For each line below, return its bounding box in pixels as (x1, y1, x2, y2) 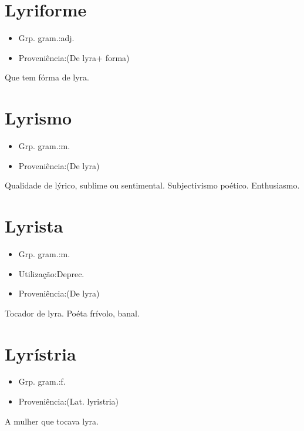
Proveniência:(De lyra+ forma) (18, 51, 130, 63)
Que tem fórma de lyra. (5, 71, 89, 83)
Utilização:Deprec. (18, 267, 85, 280)
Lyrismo (5, 106, 72, 130)
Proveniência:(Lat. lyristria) (18, 395, 119, 408)
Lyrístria (5, 341, 76, 365)
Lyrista (5, 214, 63, 237)
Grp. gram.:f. (18, 375, 66, 388)
